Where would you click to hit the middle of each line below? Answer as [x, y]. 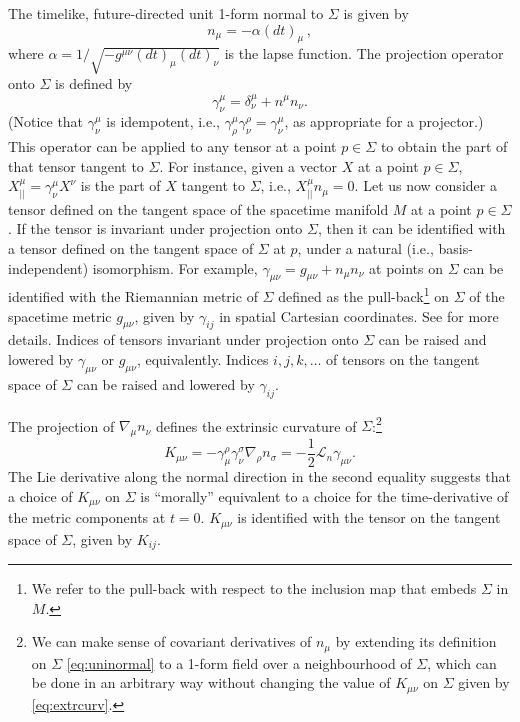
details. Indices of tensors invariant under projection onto [183, 339]
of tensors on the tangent [403, 358]
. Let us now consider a [425, 185]
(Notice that [46, 121]
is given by [376, 13]
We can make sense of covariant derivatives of [171, 641]
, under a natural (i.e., [365, 247]
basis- [455, 247]
